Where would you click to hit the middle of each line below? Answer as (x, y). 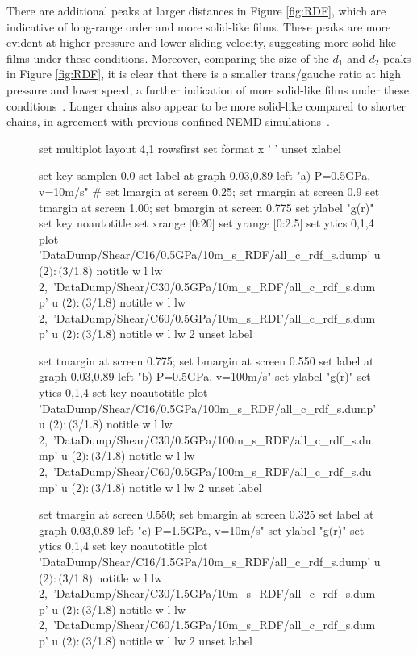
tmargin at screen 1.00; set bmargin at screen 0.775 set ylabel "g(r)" (206, 207)
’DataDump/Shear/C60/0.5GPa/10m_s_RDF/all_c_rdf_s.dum (214, 317)
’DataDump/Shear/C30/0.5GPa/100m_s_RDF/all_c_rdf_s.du (212, 439)
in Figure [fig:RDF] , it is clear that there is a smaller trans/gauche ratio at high (204, 74)
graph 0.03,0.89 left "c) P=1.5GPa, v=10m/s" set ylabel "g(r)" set (202, 530)
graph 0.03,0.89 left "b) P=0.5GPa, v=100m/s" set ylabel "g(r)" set (205, 376)
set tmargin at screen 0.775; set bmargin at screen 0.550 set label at (206, 360)
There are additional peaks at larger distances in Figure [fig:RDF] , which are (196, 10)
